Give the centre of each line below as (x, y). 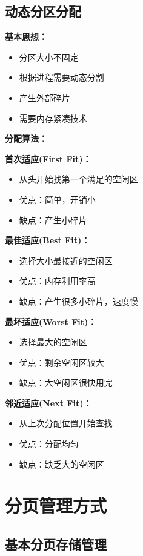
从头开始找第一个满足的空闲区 (78, 179)
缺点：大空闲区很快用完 (66, 382)
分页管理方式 (56, 505)
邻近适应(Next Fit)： (48, 402)
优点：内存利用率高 (57, 281)
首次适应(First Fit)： (48, 158)
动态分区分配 (43, 11)
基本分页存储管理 (56, 544)
